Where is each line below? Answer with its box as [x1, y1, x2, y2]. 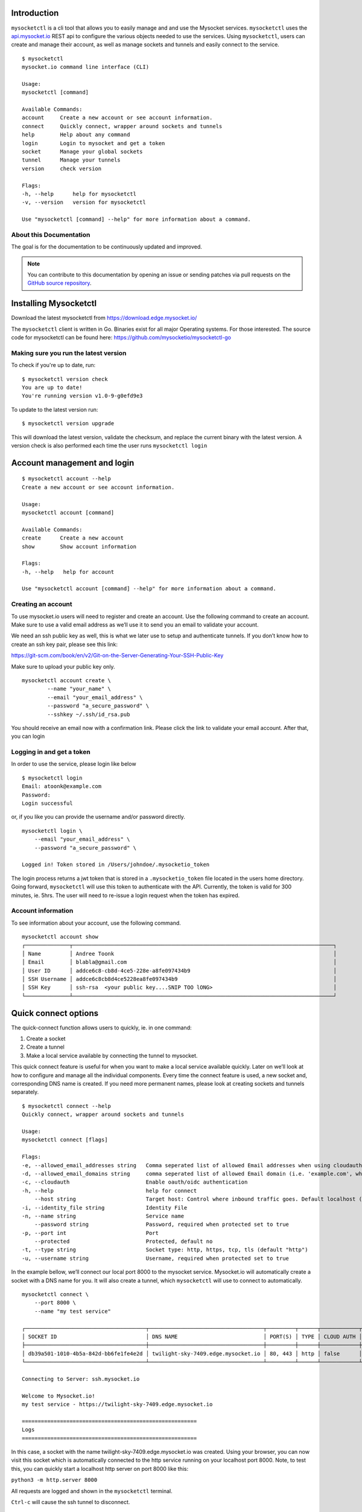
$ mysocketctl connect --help [22, 1103, 112, 1109]
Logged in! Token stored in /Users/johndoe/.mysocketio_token [22, 861, 210, 868]
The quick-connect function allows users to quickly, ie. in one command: [11, 1024, 192, 1031]
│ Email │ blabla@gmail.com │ [22, 959, 337, 966]
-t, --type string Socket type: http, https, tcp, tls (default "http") [22, 1246, 308, 1253]
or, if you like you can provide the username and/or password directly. [11, 813, 185, 821]
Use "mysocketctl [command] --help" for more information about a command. [22, 216, 251, 223]
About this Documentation [11, 230, 91, 239]
